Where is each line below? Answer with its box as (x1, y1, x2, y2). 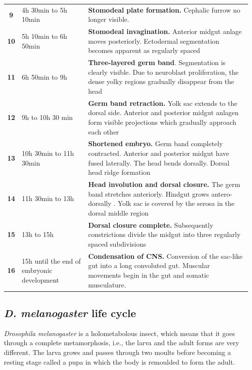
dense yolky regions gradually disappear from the (88, 76, 234, 86)
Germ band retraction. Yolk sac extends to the (88, 98, 237, 108)
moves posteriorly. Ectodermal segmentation (88, 35, 220, 46)
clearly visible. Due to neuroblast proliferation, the (88, 67, 239, 77)
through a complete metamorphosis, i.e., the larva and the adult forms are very (4, 337, 239, 348)
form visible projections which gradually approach (88, 117, 236, 127)
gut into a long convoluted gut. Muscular (88, 260, 210, 270)
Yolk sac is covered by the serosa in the (118, 198, 235, 208)
